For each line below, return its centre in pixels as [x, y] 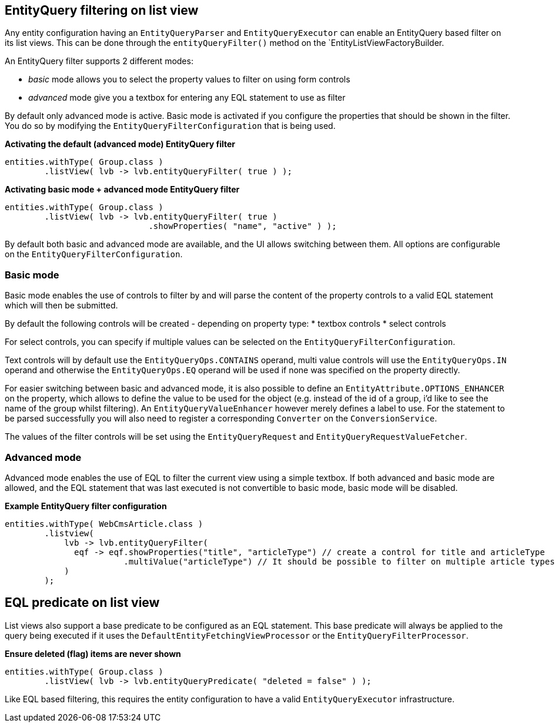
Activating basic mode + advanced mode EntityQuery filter [122, 190]
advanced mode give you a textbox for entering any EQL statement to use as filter [187, 98]
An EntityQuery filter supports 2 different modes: [99, 61]
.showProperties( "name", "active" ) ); [243, 226]
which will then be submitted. [61, 306]
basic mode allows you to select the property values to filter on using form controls [189, 79]
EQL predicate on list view [82, 603]
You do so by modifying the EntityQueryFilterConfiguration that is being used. [170, 126]
